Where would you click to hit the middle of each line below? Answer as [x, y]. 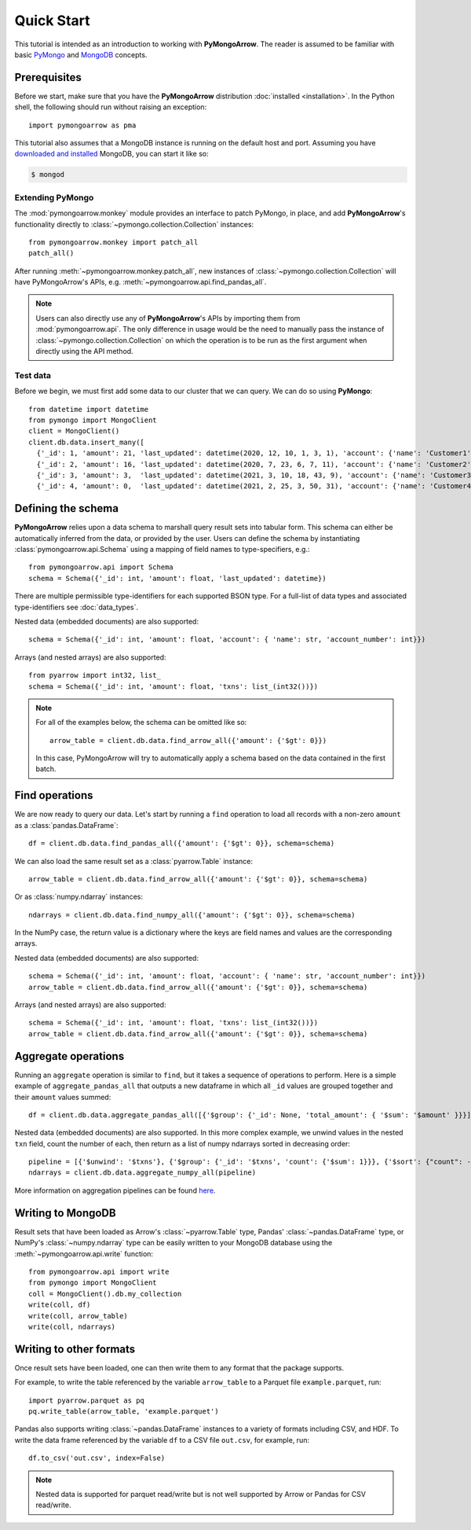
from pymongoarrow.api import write [99, 1271]
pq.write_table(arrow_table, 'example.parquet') [124, 1411]
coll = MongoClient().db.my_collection [105, 1294]
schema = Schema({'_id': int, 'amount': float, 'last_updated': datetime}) [177, 578]
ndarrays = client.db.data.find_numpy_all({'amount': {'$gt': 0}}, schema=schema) [192, 915]
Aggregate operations [69, 1056]
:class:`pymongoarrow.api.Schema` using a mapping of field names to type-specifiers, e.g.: [162, 549]
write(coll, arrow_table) [78, 1316]
